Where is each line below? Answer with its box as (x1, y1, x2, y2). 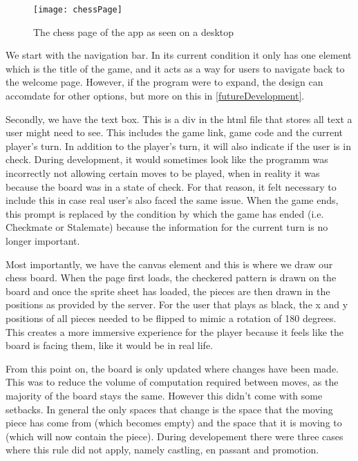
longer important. (6, 233, 80, 247)
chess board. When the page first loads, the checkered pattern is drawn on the (6, 270, 337, 285)
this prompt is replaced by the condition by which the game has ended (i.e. (6, 206, 324, 220)
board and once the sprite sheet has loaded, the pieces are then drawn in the (6, 283, 330, 298)
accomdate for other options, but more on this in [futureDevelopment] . (6, 88, 305, 103)
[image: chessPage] (33, 5, 122, 15)
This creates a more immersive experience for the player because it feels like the (6, 324, 343, 339)
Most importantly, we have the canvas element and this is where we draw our (6, 256, 333, 271)
